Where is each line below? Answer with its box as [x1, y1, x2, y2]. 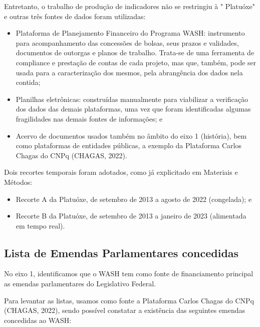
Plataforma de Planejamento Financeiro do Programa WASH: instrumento [16, 28, 245, 38]
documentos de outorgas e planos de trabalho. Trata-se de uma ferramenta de [16, 47, 254, 58]
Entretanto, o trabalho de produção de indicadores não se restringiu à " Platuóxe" [4, 1, 255, 11]
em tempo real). [16, 220, 65, 231]
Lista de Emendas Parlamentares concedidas [4, 245, 239, 260]
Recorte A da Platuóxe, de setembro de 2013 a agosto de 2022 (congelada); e [16, 193, 252, 204]
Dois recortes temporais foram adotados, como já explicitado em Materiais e [4, 167, 238, 177]
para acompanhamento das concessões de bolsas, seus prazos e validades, [16, 37, 239, 48]
